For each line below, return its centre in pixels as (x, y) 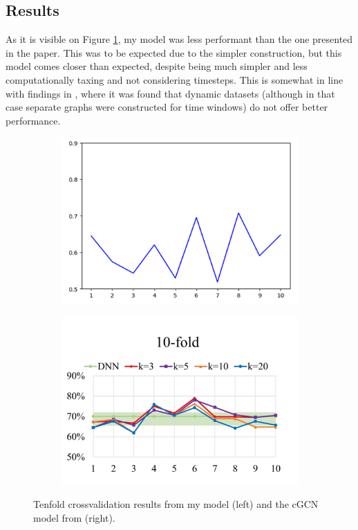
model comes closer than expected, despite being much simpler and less (157, 66)
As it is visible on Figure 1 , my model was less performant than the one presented (179, 39)
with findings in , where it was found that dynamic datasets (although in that (170, 93)
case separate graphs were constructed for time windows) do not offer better (167, 107)
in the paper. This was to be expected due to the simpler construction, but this (174, 52)
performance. (33, 120)
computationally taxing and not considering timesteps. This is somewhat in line (175, 79)
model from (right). (74, 517)
